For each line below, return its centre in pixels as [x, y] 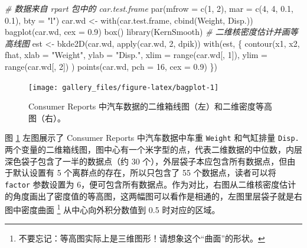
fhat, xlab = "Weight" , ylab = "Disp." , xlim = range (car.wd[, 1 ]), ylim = [136, 55]
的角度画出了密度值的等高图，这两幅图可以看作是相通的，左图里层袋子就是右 [153, 196]
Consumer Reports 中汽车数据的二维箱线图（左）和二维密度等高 [151, 106]
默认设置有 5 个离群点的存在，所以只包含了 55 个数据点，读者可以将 [144, 173]
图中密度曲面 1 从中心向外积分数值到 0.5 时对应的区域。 [112, 209]
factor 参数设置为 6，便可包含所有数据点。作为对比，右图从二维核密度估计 [151, 184]
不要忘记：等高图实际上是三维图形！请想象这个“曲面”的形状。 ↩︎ [142, 238]
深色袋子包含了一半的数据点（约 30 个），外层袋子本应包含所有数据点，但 [146, 161]
